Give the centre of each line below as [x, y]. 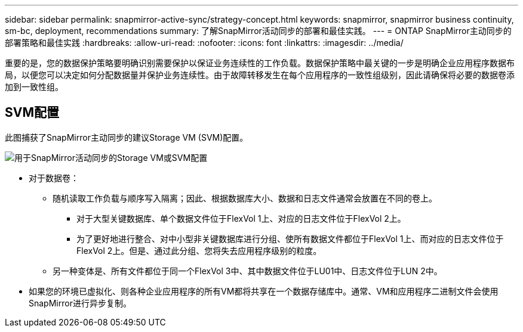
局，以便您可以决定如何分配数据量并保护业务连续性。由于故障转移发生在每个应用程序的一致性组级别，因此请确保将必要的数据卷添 [260, 75]
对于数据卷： [54, 178]
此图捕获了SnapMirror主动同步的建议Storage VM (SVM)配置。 [127, 137]
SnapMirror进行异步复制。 [80, 303]
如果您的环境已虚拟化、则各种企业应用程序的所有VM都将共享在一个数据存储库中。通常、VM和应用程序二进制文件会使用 [264, 291]
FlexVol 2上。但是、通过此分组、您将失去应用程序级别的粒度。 [199, 250]
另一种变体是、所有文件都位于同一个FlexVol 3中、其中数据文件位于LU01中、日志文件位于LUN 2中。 [247, 271]
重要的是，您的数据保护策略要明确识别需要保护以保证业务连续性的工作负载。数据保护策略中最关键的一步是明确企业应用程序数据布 [260, 63]
